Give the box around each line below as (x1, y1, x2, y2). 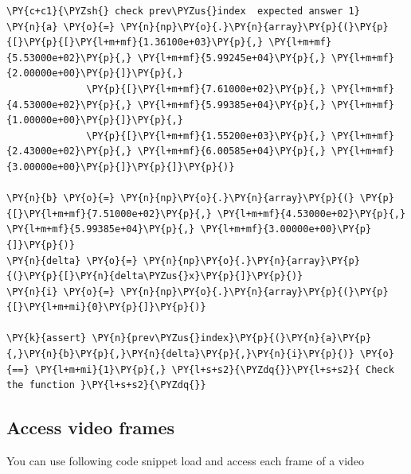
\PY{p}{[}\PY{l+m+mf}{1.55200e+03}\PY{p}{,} (86, 130, 326, 142)
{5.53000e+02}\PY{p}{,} (6, 52, 132, 64)
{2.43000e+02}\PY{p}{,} (6, 146, 132, 157)
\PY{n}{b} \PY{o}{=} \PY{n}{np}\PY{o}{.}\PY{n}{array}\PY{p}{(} (6, 192, 354, 204)
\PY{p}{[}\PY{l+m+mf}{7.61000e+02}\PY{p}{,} (86, 83, 326, 95)
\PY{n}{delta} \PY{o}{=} (6, 254, 138, 266)
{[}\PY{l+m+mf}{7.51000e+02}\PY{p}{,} (6, 208, 212, 220)
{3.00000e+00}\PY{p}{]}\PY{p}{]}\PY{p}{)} (6, 161, 235, 173)
